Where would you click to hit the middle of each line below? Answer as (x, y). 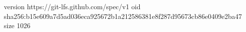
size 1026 (17, 25)
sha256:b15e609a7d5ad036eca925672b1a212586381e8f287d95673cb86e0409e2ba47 (123, 16)
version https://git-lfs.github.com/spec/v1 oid (72, 6)
